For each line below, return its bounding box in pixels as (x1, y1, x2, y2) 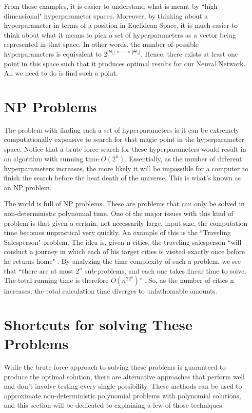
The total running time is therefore (4, 275, 109, 285)
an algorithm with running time (4, 153, 99, 163)
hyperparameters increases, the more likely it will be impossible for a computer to (4, 163, 249, 173)
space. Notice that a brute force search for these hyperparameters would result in (4, 144, 246, 154)
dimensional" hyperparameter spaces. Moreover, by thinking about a (4, 10, 208, 20)
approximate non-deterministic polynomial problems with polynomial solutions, (4, 390, 241, 400)
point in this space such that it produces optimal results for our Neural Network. (4, 58, 246, 68)
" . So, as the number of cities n (139, 275, 234, 285)
